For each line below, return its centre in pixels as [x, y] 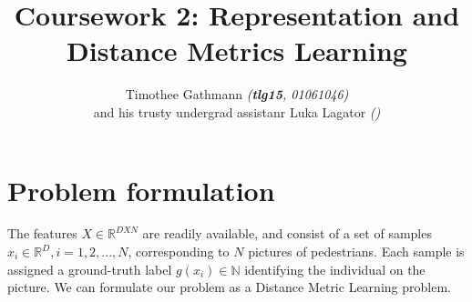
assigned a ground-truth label [90, 269]
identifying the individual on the [335, 269]
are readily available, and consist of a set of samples [287, 233]
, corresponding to [179, 252]
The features [42, 233]
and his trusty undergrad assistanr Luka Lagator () [237, 111]
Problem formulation [141, 190]
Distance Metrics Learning [237, 50]
